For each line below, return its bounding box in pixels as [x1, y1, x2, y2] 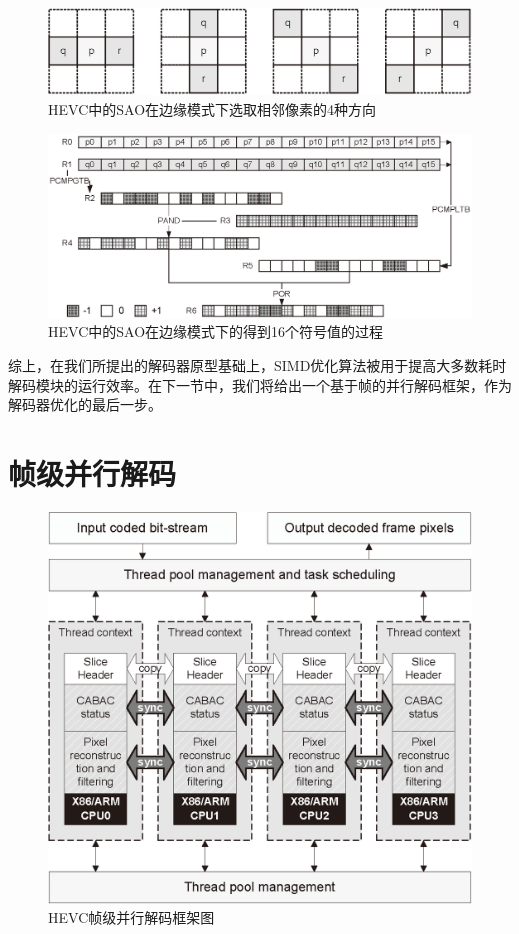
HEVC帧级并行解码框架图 [48, 907, 215, 928]
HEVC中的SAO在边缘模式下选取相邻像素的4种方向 [48, 98, 377, 119]
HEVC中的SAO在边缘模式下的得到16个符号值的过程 [48, 321, 384, 342]
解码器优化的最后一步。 [8, 394, 162, 415]
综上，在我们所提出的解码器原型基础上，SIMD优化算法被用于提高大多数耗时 [8, 354, 507, 375]
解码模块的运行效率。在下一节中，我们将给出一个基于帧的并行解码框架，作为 [8, 374, 512, 395]
